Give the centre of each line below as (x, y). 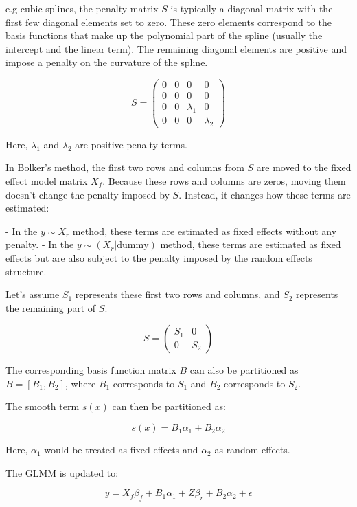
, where (80, 383)
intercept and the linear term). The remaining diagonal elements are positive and (176, 48)
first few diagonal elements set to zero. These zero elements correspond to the (169, 22)
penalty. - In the (40, 244)
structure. (26, 271)
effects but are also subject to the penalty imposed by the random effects (159, 257)
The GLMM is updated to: (62, 472)
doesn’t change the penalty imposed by (88, 194)
